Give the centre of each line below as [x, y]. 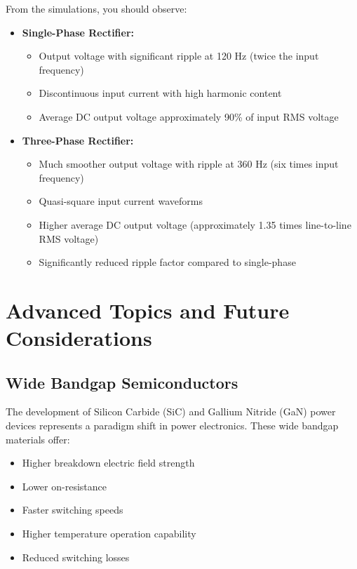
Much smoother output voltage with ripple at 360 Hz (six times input [189, 164]
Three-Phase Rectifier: [78, 140]
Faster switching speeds [73, 510]
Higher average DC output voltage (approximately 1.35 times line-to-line [195, 224]
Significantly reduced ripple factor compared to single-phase [167, 262]
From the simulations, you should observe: [96, 8]
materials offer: [38, 439]
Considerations [79, 338]
